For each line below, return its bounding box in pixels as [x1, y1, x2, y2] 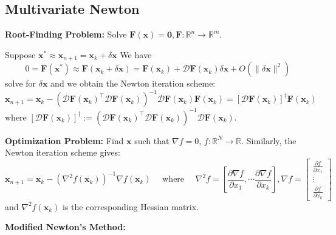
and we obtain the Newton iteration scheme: [50, 77, 216, 90]
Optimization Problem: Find [5, 134, 124, 147]
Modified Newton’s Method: [5, 220, 126, 233]
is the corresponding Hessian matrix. [62, 200, 199, 213]
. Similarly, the [241, 134, 297, 147]
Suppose [5, 48, 36, 61]
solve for [5, 77, 36, 90]
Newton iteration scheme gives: [5, 146, 120, 159]
